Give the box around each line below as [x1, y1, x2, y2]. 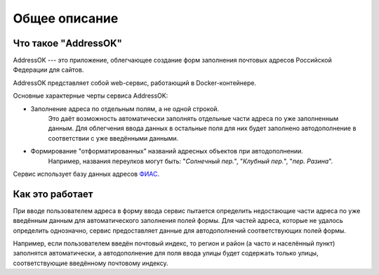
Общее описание [13, 11, 119, 26]
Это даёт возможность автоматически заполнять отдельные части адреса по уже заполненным [48, 115, 339, 123]
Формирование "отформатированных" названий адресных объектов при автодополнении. [30, 147, 303, 155]
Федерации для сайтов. [13, 65, 84, 74]
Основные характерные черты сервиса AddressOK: [13, 91, 168, 100]
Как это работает [13, 188, 94, 200]
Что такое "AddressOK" [13, 37, 123, 49]
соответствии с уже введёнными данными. [48, 134, 179, 142]
